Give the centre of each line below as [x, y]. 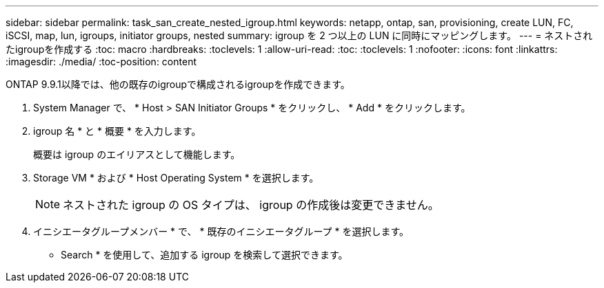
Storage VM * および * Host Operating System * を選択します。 [176, 178]
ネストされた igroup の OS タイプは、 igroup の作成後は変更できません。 [251, 205]
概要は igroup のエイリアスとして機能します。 [137, 154]
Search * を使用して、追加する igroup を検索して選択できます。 [204, 255]
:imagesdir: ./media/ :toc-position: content [101, 62]
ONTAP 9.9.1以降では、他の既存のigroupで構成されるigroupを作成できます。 [178, 84]
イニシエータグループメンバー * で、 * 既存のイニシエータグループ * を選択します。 [221, 231]
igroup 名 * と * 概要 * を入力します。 [117, 131]
